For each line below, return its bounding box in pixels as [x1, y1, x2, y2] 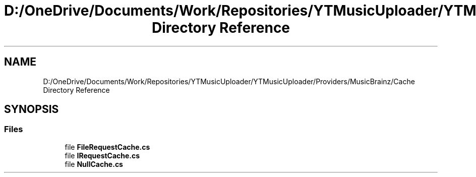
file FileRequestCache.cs [65, 142, 150, 151]
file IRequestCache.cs [65, 151, 140, 160]
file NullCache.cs [65, 159, 123, 168]
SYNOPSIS [4, 103, 59, 116]
